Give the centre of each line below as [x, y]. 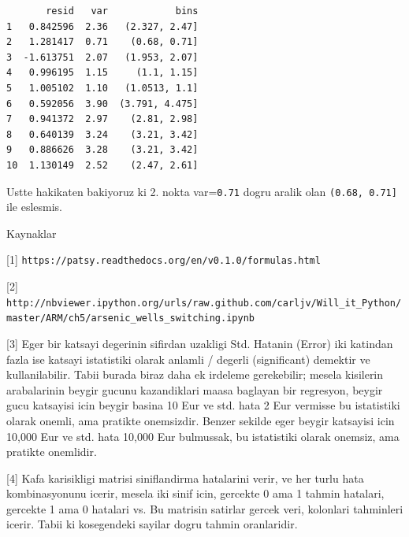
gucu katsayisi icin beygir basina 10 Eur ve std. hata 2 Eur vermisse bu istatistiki [203, 405]
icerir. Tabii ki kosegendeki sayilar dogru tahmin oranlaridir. [152, 524]
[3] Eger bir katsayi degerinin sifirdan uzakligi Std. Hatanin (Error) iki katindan [200, 343]
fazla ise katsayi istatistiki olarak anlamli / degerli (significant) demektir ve [188, 359]
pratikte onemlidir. [52, 452]
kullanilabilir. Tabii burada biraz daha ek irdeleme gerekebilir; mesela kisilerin [195, 374]
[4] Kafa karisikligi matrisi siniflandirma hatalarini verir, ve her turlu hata [185, 478]
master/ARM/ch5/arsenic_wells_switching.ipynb [130, 318]
